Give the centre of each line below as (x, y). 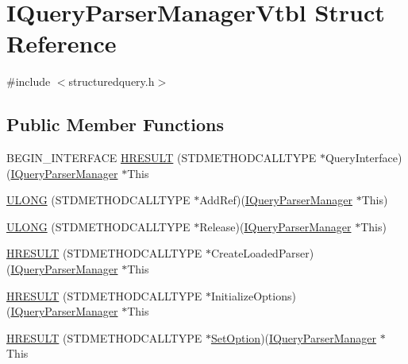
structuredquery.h (112, 81)
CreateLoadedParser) (262, 253)
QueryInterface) (364, 158)
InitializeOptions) (253, 295)
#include (29, 81)
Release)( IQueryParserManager (275, 226)
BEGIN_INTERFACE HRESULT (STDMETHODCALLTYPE (162, 158)
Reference (62, 43)
